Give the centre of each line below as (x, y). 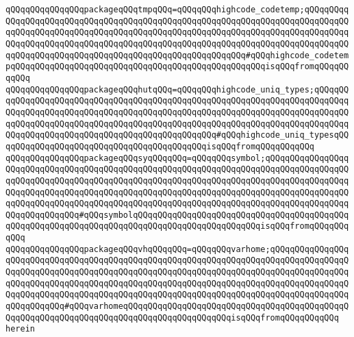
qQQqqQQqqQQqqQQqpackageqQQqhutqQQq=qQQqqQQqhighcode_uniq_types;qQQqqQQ (177, 89)
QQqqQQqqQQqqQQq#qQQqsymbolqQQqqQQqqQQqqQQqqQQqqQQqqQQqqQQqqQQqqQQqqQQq (177, 215)
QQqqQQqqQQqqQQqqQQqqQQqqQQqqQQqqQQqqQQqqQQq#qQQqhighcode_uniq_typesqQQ (177, 135)
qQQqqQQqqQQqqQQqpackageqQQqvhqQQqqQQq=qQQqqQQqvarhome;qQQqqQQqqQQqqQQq (177, 249)
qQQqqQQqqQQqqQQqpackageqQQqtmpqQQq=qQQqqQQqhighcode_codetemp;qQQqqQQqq (177, 10)
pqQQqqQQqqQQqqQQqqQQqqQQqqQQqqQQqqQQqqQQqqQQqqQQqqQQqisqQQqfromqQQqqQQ (177, 67)
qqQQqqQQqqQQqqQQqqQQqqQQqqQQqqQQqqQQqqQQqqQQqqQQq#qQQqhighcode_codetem (177, 55)
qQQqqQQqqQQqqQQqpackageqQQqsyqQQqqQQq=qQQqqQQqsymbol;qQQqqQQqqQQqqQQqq (177, 158)
